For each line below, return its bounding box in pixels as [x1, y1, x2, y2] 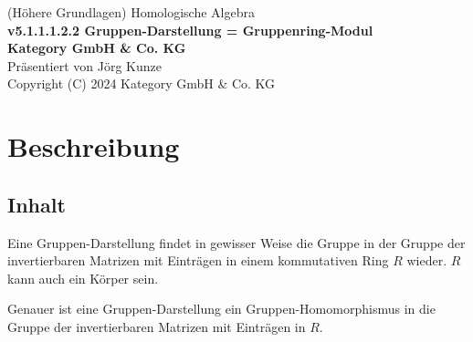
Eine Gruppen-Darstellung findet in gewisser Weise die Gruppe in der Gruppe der [7, 233, 466, 252]
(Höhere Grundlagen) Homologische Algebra [7, 3, 255, 21]
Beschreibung [7, 128, 180, 165]
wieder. [406, 251, 447, 270]
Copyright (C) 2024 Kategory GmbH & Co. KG [7, 74, 276, 93]
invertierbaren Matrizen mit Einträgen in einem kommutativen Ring [7, 251, 389, 270]
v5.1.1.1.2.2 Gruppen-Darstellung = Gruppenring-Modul [7, 20, 373, 39]
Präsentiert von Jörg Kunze [7, 56, 162, 75]
